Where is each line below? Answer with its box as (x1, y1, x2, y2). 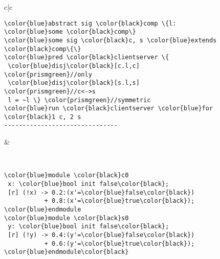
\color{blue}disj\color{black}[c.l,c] (8, 62, 140, 69)
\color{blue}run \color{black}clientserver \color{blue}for (4, 105, 213, 112)
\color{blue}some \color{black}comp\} (4, 28, 136, 36)
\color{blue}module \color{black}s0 (4, 214, 129, 222)
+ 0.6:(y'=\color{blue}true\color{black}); (44, 240, 195, 247)
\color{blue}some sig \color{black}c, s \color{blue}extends (4, 36, 217, 44)
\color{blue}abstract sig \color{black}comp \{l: (4, 19, 177, 27)
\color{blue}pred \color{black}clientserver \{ (4, 54, 169, 61)
